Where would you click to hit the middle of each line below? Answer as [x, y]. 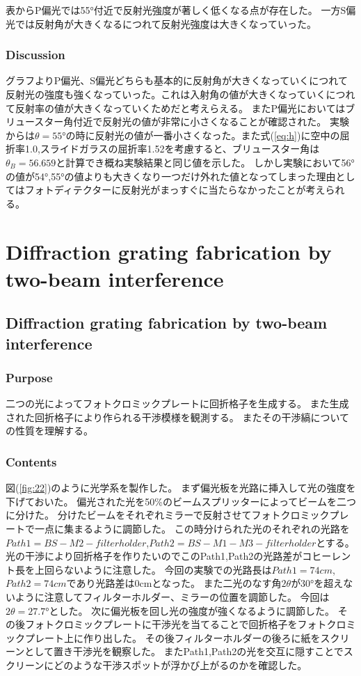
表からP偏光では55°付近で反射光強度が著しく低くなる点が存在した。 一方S [176, 10]
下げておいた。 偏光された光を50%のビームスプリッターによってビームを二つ [181, 501]
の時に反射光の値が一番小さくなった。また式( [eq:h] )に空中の [203, 135]
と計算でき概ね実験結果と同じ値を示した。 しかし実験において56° [205, 162]
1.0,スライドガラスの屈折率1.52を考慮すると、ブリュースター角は [172, 149]
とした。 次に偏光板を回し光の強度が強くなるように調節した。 [192, 610]
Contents [31, 462]
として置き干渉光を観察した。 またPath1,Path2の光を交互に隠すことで [184, 651]
